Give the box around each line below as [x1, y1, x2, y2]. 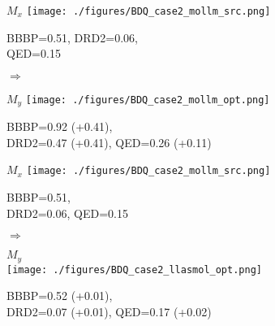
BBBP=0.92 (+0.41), [6, 118, 113, 135]
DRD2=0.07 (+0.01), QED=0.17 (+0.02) [6, 303, 212, 320]
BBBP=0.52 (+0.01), [6, 287, 113, 304]
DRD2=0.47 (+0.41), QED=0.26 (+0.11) [6, 133, 212, 150]
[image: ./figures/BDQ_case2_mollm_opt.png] [25, 93, 270, 106]
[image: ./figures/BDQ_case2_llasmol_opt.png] [6, 263, 262, 276]
